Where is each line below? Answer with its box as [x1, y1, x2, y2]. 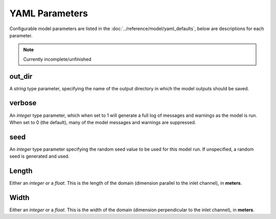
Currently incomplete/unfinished [23, 56, 91, 62]
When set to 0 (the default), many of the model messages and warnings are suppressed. [9, 119, 196, 125]
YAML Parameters [9, 8, 88, 19]
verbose [9, 99, 37, 107]
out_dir [9, 72, 33, 81]
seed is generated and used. [9, 153, 70, 159]
